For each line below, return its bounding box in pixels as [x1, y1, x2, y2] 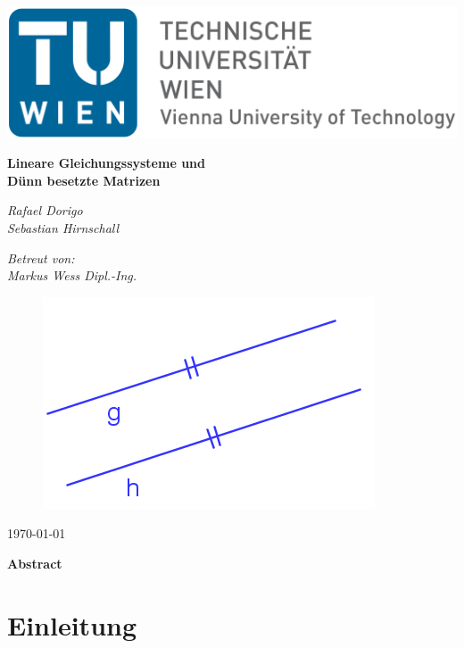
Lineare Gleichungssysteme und [7, 154, 205, 172]
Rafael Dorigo [7, 201, 83, 220]
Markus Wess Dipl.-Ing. [7, 266, 137, 285]
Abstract [7, 554, 62, 573]
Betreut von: [7, 248, 75, 267]
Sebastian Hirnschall [7, 219, 120, 237]
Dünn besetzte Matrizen [7, 170, 161, 189]
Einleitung [7, 606, 137, 643]
